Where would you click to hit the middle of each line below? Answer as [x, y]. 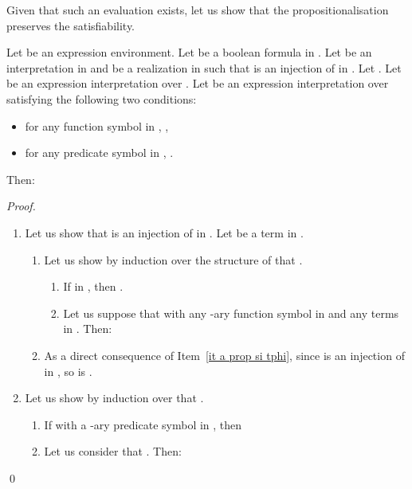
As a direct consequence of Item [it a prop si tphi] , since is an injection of [224, 355]
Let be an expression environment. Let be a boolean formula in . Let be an [189, 52]
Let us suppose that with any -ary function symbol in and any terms [231, 313]
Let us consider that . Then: [113, 451]
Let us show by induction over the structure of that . [173, 259]
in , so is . [68, 371]
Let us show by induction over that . [114, 398]
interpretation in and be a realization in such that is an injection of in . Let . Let [204, 67]
